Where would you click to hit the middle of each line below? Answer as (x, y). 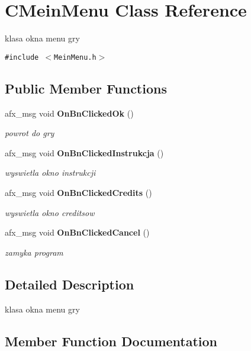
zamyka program (34, 252)
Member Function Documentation (111, 341)
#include (22, 57)
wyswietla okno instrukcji (50, 173)
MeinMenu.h (75, 57)
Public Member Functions (86, 88)
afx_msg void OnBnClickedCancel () (77, 232)
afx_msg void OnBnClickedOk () (69, 113)
